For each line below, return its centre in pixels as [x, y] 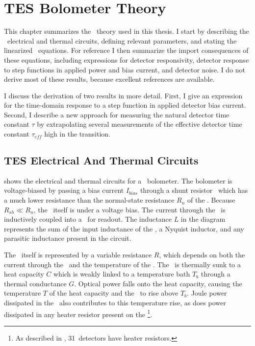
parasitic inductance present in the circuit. [68, 238]
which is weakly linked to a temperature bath [122, 274]
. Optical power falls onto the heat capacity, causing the [158, 283]
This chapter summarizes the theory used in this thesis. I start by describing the [127, 31]
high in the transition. [77, 134]
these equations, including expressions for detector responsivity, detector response [127, 59]
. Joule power [207, 293]
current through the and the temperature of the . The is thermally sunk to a [123, 264]
